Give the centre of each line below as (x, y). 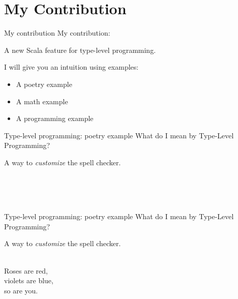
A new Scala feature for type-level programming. (80, 50)
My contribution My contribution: (57, 33)
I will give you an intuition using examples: (71, 67)
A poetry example (44, 84)
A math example (42, 101)
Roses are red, (26, 270)
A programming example (55, 118)
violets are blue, (29, 280)
